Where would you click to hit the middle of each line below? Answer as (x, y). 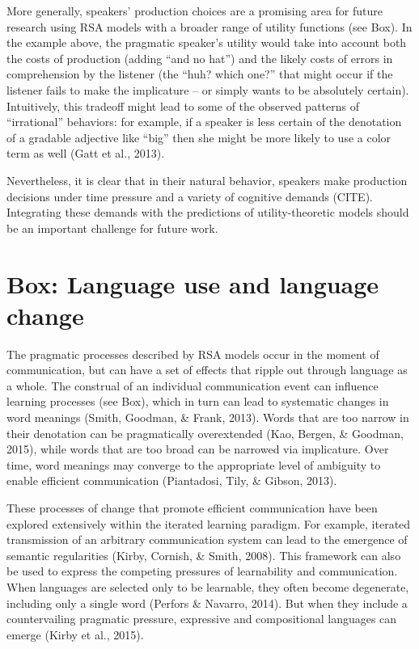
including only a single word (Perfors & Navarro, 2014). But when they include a (207, 603)
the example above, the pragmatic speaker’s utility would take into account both (207, 42)
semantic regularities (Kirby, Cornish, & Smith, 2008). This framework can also (204, 555)
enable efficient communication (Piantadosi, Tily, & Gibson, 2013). (172, 480)
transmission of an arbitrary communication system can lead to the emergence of (207, 539)
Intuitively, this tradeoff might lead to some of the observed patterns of (183, 105)
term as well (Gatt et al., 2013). (86, 153)
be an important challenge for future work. (112, 228)
